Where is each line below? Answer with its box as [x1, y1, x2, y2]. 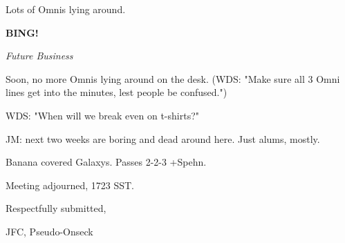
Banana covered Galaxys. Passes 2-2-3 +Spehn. [6, 155, 207, 169]
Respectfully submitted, [6, 201, 106, 215]
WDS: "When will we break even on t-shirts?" [6, 108, 199, 122]
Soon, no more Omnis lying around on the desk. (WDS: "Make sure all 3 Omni [6, 71, 340, 86]
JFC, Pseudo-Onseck [6, 224, 93, 238]
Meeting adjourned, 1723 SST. [6, 177, 134, 192]
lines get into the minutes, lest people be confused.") [6, 85, 227, 99]
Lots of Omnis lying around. [6, 2, 126, 16]
